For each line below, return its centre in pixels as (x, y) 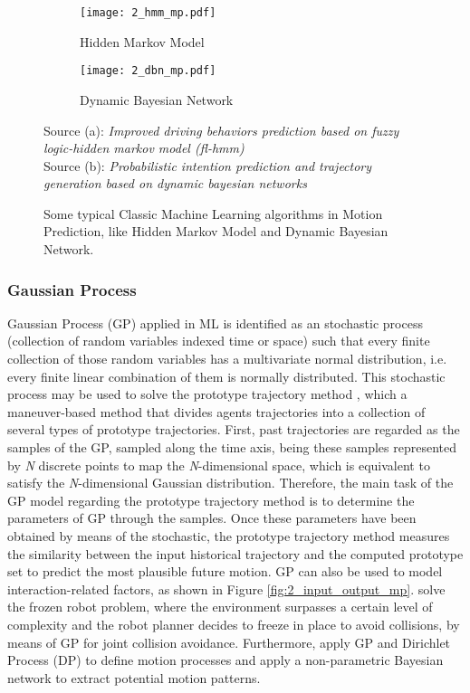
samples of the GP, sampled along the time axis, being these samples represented (232, 447)
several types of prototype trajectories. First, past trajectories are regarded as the (234, 429)
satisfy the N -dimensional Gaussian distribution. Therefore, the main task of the (230, 483)
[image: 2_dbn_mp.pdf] (148, 71)
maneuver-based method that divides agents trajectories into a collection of (216, 411)
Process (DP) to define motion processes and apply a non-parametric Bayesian (225, 660)
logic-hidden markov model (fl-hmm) (144, 148)
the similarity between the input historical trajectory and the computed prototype (235, 553)
